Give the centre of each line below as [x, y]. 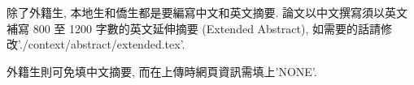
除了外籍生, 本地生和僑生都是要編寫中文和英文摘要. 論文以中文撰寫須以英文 [207, 12]
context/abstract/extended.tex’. [107, 44]
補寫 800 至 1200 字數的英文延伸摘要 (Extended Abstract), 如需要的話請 [194, 28]
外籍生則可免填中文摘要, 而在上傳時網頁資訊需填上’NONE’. [162, 71]
